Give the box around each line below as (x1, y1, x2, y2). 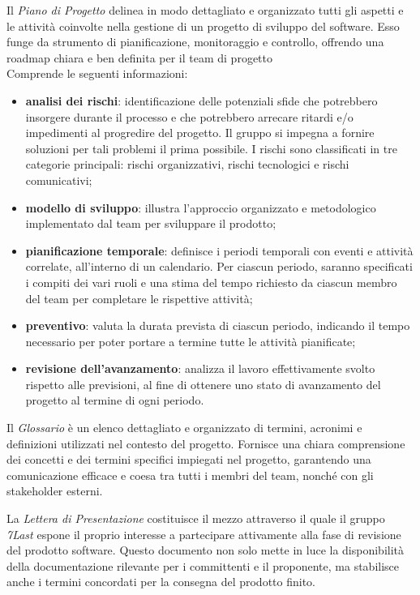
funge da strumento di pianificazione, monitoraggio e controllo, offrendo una (6, 33, 384, 50)
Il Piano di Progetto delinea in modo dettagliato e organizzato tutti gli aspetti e (6, 2, 404, 18)
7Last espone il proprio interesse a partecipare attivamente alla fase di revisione (6, 525, 401, 542)
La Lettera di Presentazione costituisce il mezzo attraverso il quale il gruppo (6, 510, 385, 527)
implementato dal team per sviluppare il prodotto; (25, 215, 276, 232)
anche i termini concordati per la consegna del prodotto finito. (6, 573, 315, 590)
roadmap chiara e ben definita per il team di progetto (6, 49, 273, 66)
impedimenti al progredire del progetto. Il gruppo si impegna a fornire (25, 124, 375, 141)
